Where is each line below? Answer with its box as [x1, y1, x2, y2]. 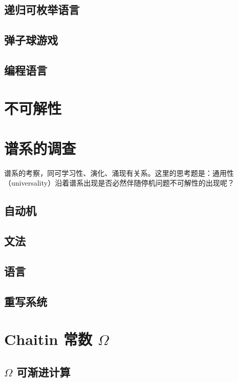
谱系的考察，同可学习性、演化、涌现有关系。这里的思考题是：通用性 [4, 167, 234, 178]
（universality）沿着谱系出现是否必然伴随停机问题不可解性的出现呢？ [4, 177, 234, 188]
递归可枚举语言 [4, 2, 80, 17]
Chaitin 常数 [4, 329, 92, 350]
